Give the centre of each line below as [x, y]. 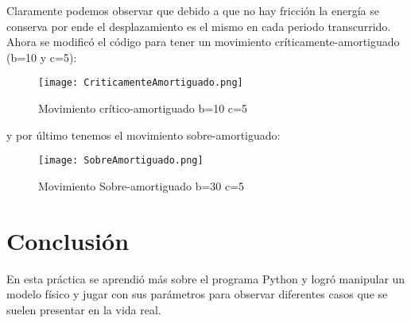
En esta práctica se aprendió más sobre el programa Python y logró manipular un [206, 278]
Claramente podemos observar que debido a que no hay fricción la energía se [193, 10]
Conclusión [68, 240]
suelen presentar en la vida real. [84, 309]
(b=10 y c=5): [42, 57]
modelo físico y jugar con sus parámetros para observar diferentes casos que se [197, 294]
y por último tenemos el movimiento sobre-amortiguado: [143, 135]
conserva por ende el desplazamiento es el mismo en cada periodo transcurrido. [199, 26]
